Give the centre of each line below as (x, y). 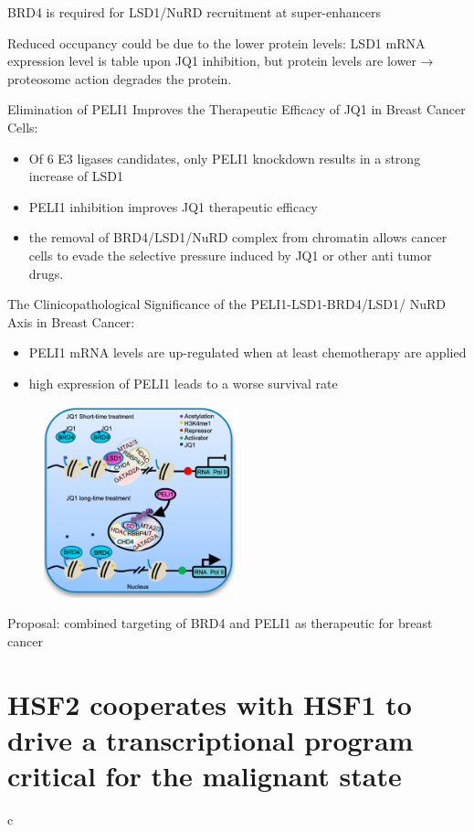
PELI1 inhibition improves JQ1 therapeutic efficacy (173, 206)
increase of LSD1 (76, 176)
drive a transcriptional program (211, 740)
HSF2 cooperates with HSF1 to (210, 704)
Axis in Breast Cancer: (71, 321)
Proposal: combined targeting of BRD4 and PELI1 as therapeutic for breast (220, 623)
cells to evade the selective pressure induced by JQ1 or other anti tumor (230, 255)
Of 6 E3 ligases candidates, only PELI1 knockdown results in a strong (225, 158)
